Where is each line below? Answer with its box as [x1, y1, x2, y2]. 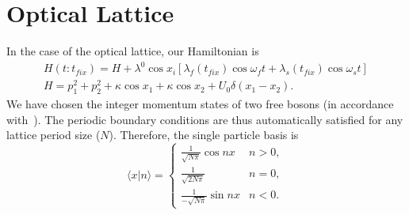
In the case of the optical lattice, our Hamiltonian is [6, 43, 259, 59]
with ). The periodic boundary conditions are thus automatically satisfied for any [6, 111, 403, 127]
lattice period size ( [6, 126, 101, 143]
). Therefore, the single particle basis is [109, 126, 299, 143]
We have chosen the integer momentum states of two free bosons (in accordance [6, 96, 394, 112]
